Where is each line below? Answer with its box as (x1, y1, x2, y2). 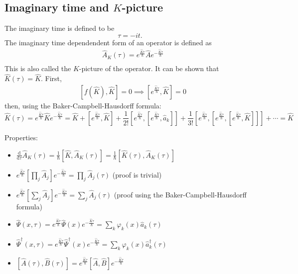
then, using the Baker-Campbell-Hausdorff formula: (4, 100, 161, 110)
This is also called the (4, 63, 71, 74)
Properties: (4, 132, 38, 142)
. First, (41, 73, 62, 84)
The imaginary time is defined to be (4, 23, 115, 33)
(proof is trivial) (112, 169, 162, 180)
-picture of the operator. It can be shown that (79, 63, 219, 74)
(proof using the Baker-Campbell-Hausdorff (114, 189, 247, 199)
